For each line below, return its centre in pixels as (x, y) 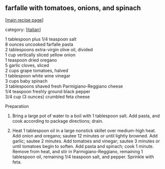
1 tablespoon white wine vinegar (38, 75)
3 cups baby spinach (26, 81)
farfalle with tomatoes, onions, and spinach (73, 8)
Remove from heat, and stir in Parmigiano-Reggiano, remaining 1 (78, 151)
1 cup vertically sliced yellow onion (40, 55)
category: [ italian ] (23, 30)
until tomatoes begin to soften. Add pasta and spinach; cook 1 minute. (83, 146)
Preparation (17, 106)
